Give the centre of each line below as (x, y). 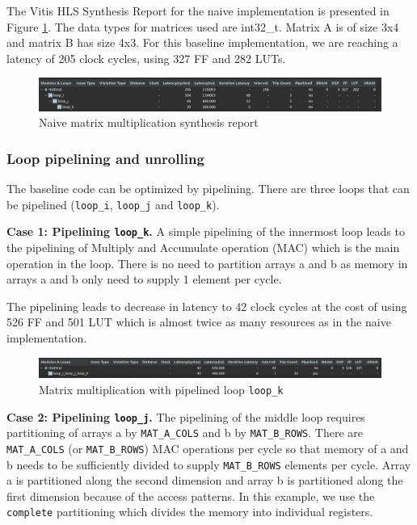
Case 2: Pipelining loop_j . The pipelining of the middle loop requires (186, 416)
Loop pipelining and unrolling (105, 158)
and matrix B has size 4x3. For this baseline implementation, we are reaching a (202, 42)
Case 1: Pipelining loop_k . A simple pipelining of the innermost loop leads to (206, 231)
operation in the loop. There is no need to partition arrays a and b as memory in (207, 263)
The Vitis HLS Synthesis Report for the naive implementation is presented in (198, 10)
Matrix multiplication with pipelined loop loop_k (161, 389)
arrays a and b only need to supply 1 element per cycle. (144, 279)
